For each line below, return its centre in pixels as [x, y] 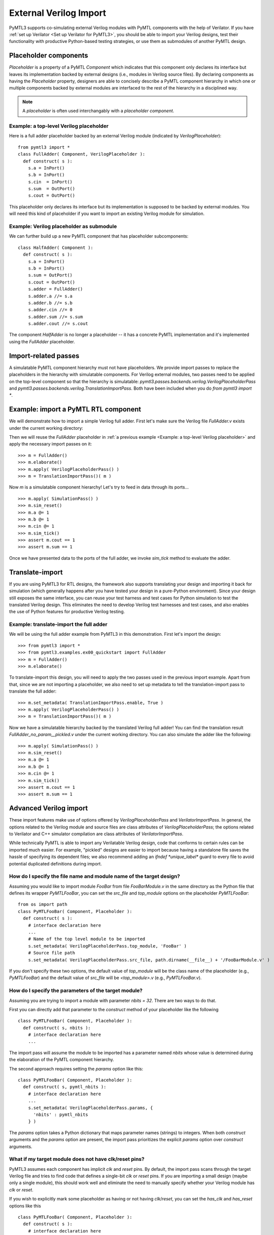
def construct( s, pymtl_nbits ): [65, 1087]
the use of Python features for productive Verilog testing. [67, 612]
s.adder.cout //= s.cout [58, 324]
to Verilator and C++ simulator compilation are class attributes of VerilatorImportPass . [96, 834]
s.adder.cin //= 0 [50, 310]
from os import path [43, 905]
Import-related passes [44, 356]
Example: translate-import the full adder [58, 624]
